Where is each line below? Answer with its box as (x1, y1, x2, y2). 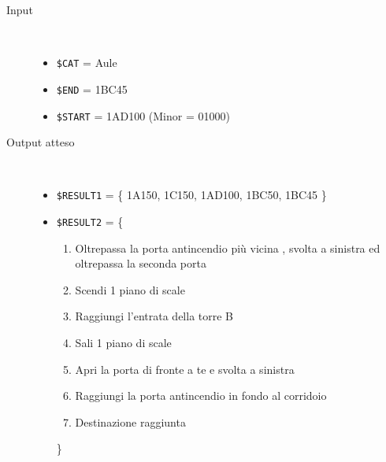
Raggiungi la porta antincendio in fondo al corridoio (75, 387, 327, 404)
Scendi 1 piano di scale (75, 281, 185, 298)
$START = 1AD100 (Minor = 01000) (56, 107, 230, 124)
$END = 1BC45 (56, 80, 128, 97)
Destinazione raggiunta (75, 413, 186, 430)
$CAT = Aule (56, 54, 117, 71)
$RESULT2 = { (56, 213, 124, 229)
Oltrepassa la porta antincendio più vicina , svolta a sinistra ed (75, 239, 380, 256)
